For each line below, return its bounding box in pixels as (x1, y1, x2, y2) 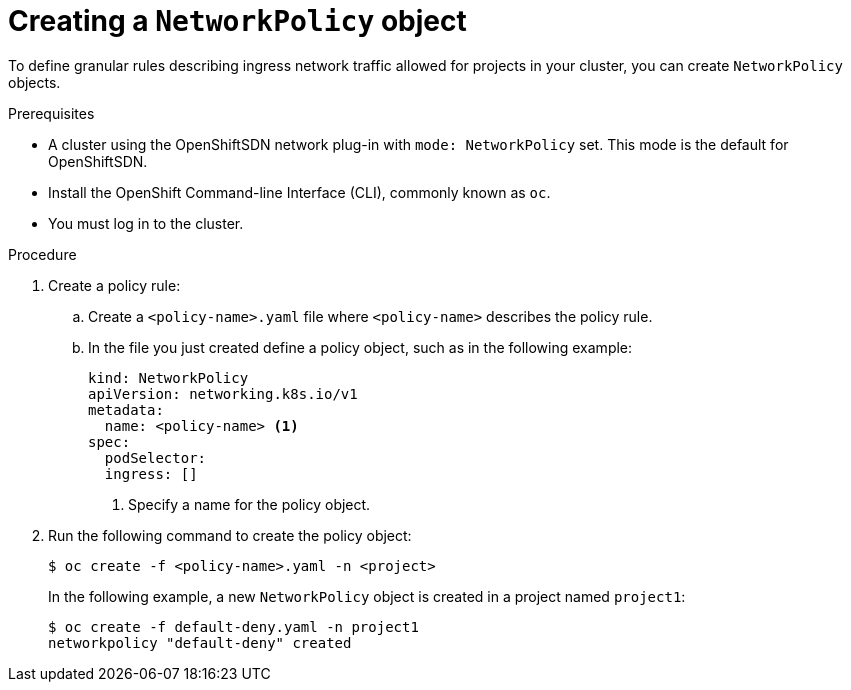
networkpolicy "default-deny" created (48, 634, 352, 651)
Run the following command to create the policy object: (48, 526, 412, 544)
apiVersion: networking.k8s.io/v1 (88, 385, 358, 402)
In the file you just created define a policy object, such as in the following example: (88, 338, 633, 356)
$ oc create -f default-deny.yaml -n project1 (48, 618, 419, 635)
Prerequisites (8, 104, 95, 122)
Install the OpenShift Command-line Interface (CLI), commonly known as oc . (48, 183, 551, 201)
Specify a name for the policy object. (128, 495, 371, 513)
